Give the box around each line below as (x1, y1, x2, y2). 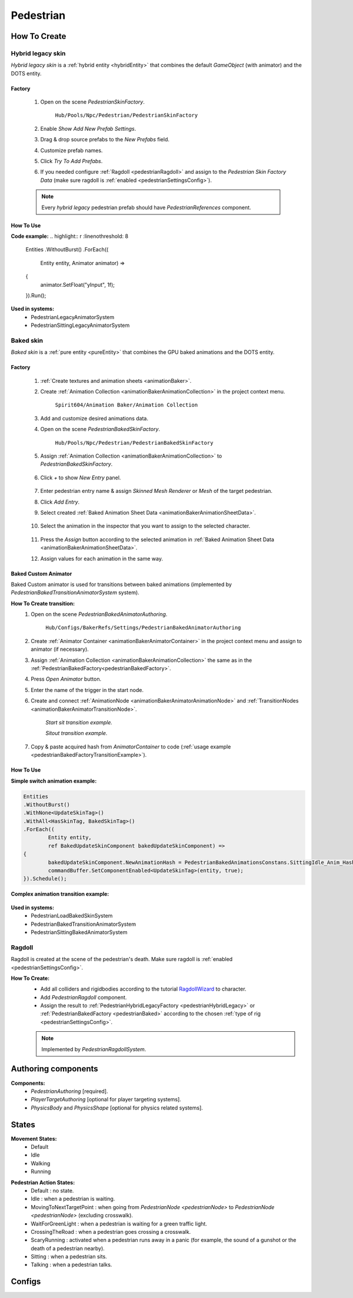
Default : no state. (31, 1187, 74, 1194)
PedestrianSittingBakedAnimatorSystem (31, 928, 128, 936)
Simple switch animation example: (11, 777, 97, 784)
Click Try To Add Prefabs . (40, 158, 103, 165)
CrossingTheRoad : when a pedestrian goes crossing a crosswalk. (31, 1228, 191, 1235)
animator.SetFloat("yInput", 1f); (40, 281, 115, 288)
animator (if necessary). (31, 645, 89, 653)
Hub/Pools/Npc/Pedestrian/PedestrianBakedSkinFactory (55, 439, 214, 446)
